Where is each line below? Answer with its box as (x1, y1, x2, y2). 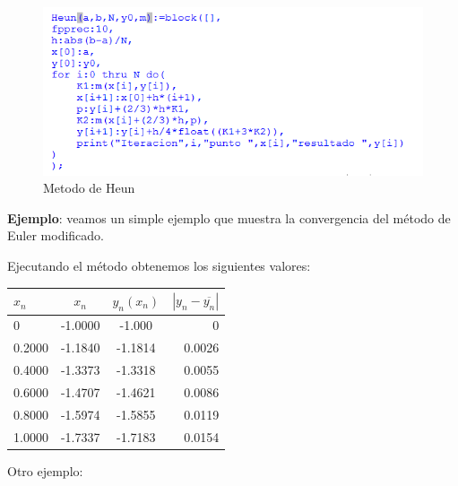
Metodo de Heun (43, 178, 135, 197)
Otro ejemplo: (7, 461, 83, 480)
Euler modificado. (7, 226, 104, 245)
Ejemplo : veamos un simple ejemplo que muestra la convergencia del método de (7, 208, 451, 227)
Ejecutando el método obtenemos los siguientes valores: (7, 256, 311, 275)
